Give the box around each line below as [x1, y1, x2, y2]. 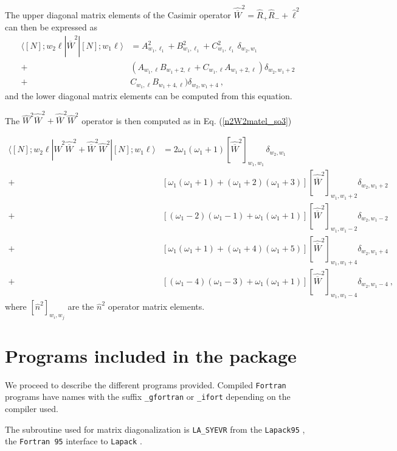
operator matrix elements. [108, 300, 205, 313]
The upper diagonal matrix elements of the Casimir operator [5, 8, 231, 21]
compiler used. [5, 402, 59, 415]
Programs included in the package [5, 343, 297, 368]
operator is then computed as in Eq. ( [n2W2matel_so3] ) [81, 114, 292, 127]
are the [67, 300, 94, 313]
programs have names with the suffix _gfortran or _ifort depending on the [5, 390, 291, 403]
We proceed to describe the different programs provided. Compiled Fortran [5, 378, 286, 391]
